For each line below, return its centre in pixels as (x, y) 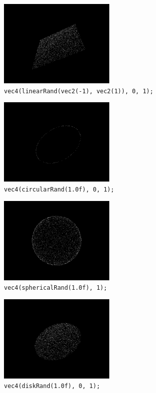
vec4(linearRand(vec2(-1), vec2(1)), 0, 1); (79, 91)
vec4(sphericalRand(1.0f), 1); (56, 288)
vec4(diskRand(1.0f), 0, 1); (52, 386)
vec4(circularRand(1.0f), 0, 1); (59, 189)
